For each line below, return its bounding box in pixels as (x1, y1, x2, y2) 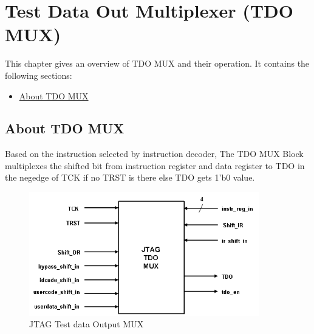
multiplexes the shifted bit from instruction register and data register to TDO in (5, 159, 305, 172)
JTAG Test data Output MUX (29, 318, 144, 330)
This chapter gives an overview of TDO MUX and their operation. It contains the (5, 57, 310, 70)
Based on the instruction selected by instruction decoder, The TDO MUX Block (5, 147, 304, 160)
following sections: (5, 68, 72, 81)
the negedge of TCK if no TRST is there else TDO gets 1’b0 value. (5, 171, 255, 184)
